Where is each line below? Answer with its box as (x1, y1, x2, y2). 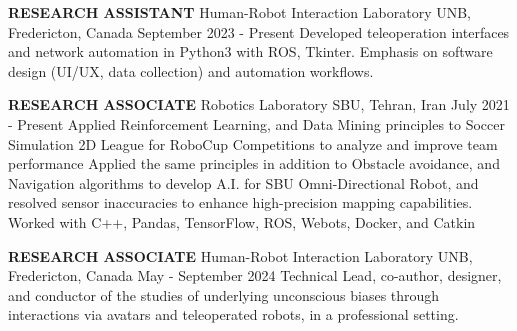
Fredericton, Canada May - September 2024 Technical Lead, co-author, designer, (8, 265, 502, 286)
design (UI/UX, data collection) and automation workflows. (8, 60, 374, 81)
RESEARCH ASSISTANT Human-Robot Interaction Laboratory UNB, (8, 2, 472, 22)
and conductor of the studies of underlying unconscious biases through (8, 284, 440, 305)
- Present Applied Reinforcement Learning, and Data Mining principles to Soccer (8, 113, 506, 134)
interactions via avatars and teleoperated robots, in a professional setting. (8, 304, 459, 325)
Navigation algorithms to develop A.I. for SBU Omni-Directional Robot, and (8, 172, 479, 193)
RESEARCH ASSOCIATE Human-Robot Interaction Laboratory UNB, (8, 245, 473, 266)
